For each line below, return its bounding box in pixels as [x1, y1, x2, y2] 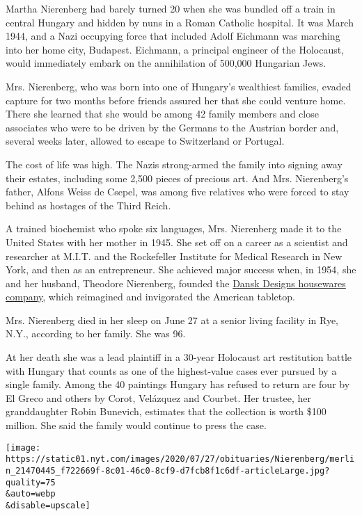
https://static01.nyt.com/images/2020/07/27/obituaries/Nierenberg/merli [6, 454, 355, 465]
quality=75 [6, 477, 56, 487]
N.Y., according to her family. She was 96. [6, 326, 186, 341]
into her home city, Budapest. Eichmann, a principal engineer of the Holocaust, [6, 42, 345, 56]
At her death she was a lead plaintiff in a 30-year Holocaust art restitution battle [6, 350, 352, 364]
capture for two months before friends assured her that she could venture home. [6, 92, 346, 107]
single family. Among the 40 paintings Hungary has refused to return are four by [6, 377, 350, 392]
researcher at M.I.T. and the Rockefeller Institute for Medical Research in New [6, 248, 343, 263]
